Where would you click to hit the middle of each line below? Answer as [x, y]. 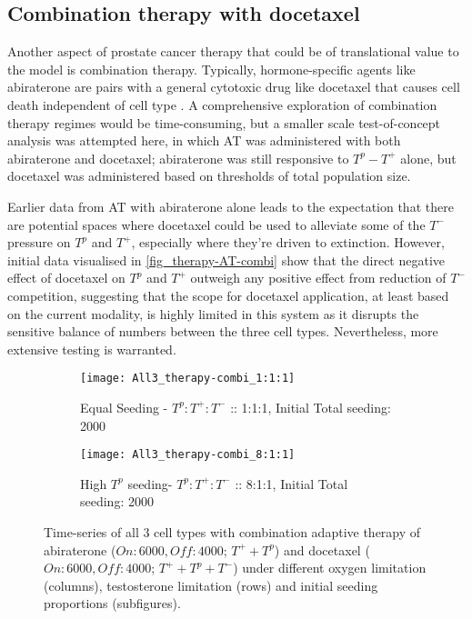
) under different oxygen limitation [330, 568]
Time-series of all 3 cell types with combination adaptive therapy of [232, 531]
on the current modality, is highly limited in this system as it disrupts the [213, 313]
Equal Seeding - [124, 407]
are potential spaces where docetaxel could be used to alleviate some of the [216, 224]
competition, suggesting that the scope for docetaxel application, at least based [228, 295]
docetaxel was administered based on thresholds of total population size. [209, 176]
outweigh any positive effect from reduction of [318, 278]
